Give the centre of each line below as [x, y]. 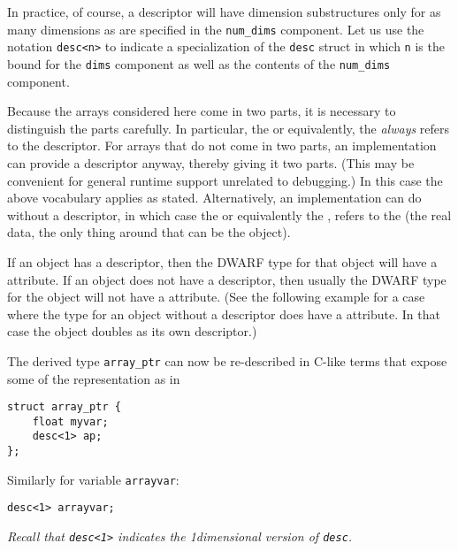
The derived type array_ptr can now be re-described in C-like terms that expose [227, 360]
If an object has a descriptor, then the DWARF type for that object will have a [222, 261]
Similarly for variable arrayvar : [93, 479]
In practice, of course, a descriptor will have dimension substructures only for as [224, 11]
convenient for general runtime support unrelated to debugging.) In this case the [225, 180]
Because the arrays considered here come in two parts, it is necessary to [202, 111]
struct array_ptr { [64, 407]
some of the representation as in [94, 378]
